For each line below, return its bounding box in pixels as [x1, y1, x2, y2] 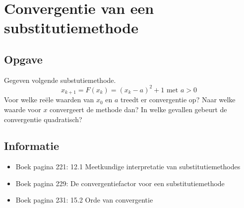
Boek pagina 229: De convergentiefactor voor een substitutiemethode [15, 178, 225, 188]
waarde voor [4, 104, 41, 114]
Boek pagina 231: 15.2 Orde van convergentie [15, 195, 153, 205]
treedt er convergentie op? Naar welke [121, 94, 236, 105]
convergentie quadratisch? [4, 114, 82, 124]
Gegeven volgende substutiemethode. [4, 74, 116, 85]
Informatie [4, 138, 59, 153]
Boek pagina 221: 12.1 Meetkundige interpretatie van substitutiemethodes [15, 161, 241, 172]
